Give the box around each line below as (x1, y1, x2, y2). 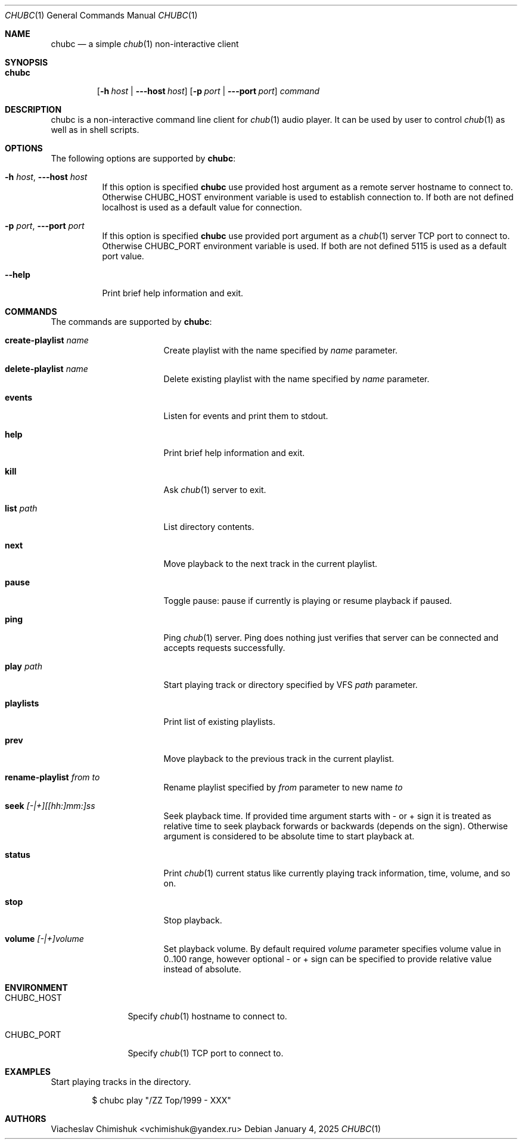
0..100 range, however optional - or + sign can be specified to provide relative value (163, 954, 492, 964)
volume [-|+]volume (5, 934, 84, 944)
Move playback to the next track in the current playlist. (163, 559, 378, 569)
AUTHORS (5, 1114, 46, 1124)
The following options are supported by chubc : (51, 153, 236, 163)
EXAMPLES (5, 1067, 51, 1077)
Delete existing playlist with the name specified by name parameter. (163, 374, 430, 384)
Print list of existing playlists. (163, 717, 275, 727)
